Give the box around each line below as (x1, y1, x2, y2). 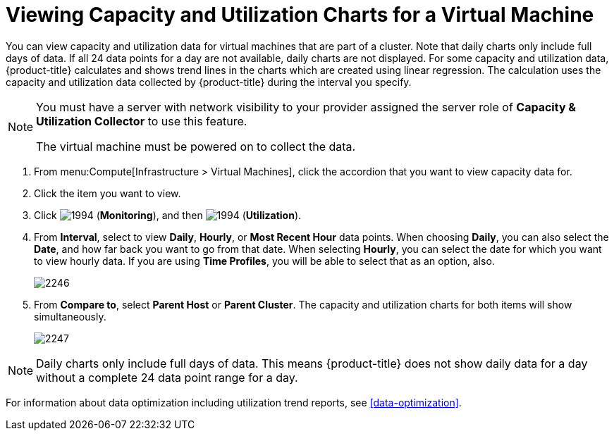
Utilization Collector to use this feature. (36, 113, 247, 128)
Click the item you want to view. (34, 187, 181, 199)
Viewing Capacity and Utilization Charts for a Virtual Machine (6, 3, 594, 27)
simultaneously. (34, 310, 106, 323)
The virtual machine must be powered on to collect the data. (36, 139, 356, 154)
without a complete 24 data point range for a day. (36, 370, 298, 385)
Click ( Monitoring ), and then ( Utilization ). (34, 208, 302, 221)
